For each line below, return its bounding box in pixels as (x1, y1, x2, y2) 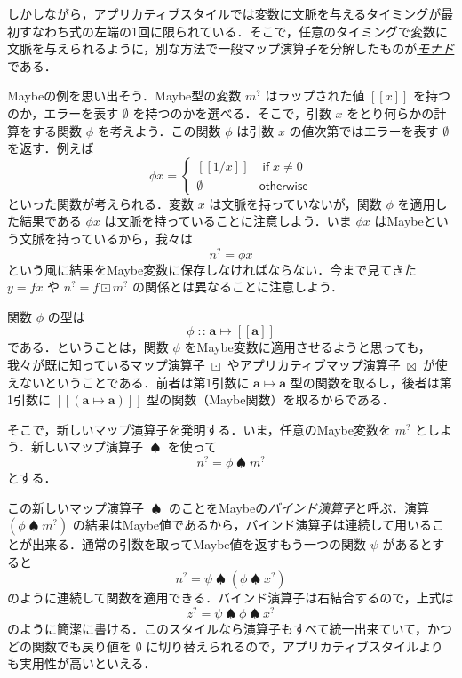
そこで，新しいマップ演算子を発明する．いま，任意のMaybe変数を (7, 419, 391, 438)
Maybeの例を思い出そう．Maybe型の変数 (7, 86, 242, 105)
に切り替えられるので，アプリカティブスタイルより (146, 636, 443, 655)
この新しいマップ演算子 (7, 498, 144, 516)
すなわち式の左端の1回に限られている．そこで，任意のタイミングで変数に (19, 21, 449, 40)
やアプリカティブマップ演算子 (227, 355, 401, 373)
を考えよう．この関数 (97, 121, 221, 140)
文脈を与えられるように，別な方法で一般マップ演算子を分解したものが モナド (7, 39, 455, 58)
